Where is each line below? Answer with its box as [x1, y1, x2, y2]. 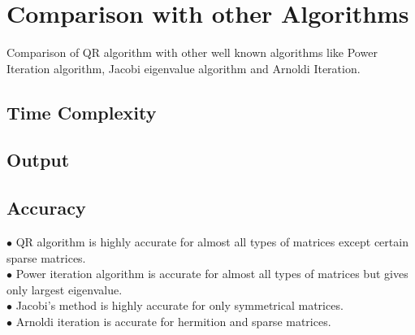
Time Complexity [6, 99, 157, 124]
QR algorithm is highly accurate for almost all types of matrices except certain [15, 233, 409, 250]
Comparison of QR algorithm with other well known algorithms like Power [6, 44, 378, 61]
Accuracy [6, 195, 86, 220]
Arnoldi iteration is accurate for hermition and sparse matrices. [15, 313, 331, 330]
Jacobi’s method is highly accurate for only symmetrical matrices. [15, 297, 344, 314]
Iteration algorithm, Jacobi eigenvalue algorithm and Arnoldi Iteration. [6, 59, 361, 76]
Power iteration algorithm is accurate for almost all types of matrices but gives [15, 265, 409, 282]
